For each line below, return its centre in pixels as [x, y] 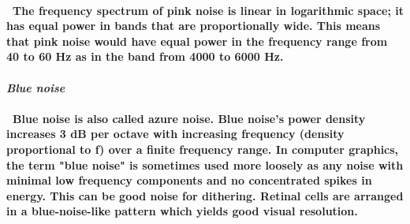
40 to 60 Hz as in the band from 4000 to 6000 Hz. [145, 56]
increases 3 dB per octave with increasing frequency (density [175, 134]
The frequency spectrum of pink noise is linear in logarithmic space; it [208, 10]
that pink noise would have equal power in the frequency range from [197, 41]
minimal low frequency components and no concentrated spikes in [189, 180]
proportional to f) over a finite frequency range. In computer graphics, [203, 149]
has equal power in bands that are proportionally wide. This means [194, 26]
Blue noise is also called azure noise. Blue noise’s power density [189, 118]
